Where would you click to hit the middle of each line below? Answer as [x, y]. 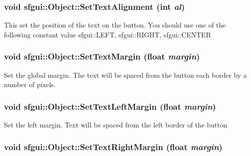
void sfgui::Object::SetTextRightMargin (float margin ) [113, 146]
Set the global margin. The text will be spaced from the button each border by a [125, 75]
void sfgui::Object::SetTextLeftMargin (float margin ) [110, 106]
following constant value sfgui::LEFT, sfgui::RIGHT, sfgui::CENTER [108, 34]
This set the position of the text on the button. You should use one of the [115, 25]
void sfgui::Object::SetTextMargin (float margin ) [102, 56]
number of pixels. [30, 84]
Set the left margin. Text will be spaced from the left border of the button [116, 125]
